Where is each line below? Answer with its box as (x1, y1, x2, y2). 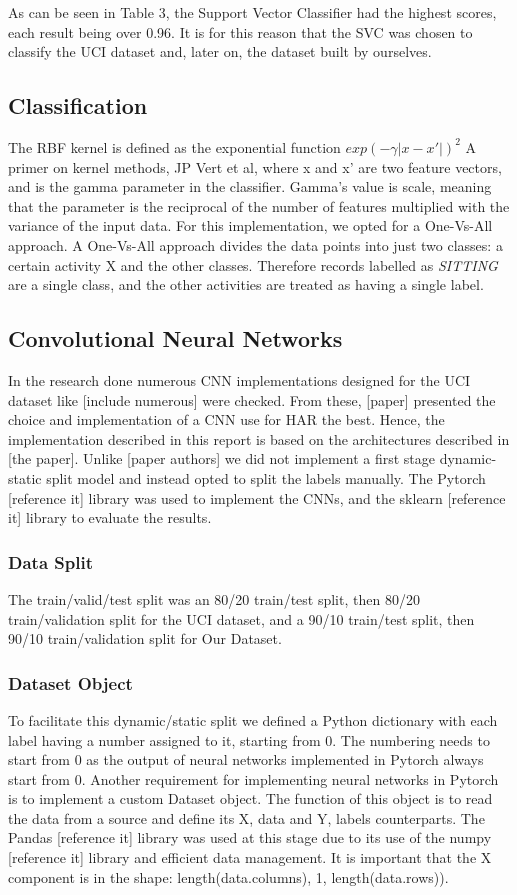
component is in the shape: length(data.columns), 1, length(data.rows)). (8, 866, 449, 887)
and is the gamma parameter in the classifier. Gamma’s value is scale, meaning (8, 176, 492, 197)
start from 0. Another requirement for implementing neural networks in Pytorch (8, 768, 499, 789)
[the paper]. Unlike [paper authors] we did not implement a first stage (8, 448, 436, 469)
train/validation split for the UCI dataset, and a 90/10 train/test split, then (8, 608, 475, 629)
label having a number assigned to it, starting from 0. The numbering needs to (8, 729, 490, 750)
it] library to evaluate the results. (8, 507, 212, 528)
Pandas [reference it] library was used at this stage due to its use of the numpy (8, 827, 492, 848)
